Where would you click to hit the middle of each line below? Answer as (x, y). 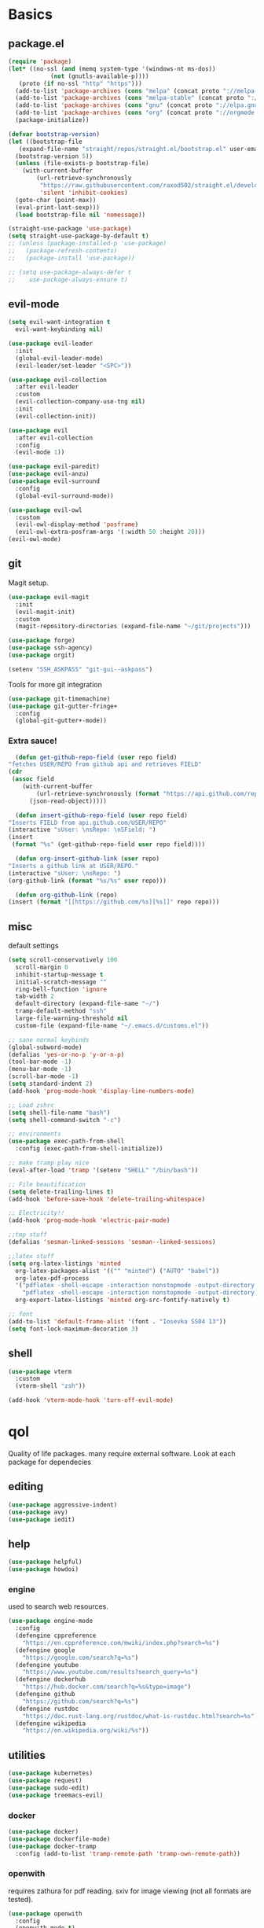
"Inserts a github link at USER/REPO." (73, 866)
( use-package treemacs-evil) (56, 1795)
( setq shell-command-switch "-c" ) (65, 1120)
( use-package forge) (42, 641)
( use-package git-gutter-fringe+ (63, 706)
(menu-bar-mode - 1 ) (40, 1069)
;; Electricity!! (37, 1213)
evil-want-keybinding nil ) (59, 329)
